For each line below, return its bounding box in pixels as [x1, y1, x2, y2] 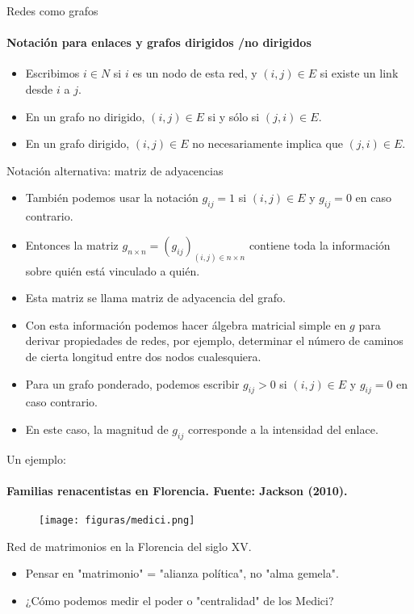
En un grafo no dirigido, [25, 107, 145, 124]
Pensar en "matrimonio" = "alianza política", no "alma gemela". [25, 565, 339, 582]
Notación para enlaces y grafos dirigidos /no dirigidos [6, 34, 312, 51]
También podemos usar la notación [25, 189, 199, 206]
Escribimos [25, 65, 80, 82]
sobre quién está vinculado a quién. [25, 262, 200, 279]
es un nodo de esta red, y [132, 65, 257, 82]
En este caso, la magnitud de [25, 420, 169, 437]
